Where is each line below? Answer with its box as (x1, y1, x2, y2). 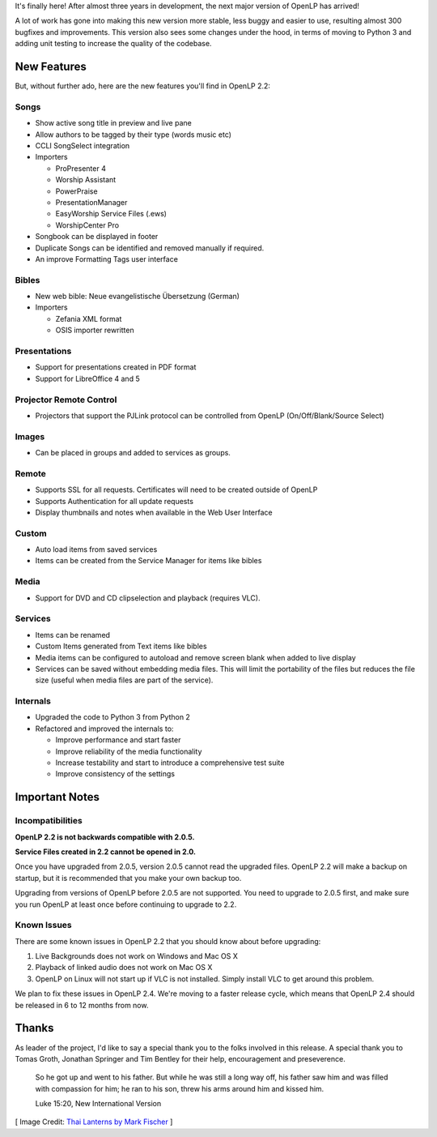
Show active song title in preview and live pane (35, 118, 192, 128)
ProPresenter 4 (55, 163, 107, 173)
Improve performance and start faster (55, 735, 181, 745)
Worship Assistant (55, 175, 117, 185)
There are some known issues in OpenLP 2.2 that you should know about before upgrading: (15, 936, 321, 946)
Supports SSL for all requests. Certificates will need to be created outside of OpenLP (35, 485, 318, 494)
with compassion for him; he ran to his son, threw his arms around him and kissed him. (35, 1084, 325, 1093)
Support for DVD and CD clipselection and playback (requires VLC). (35, 592, 261, 603)
